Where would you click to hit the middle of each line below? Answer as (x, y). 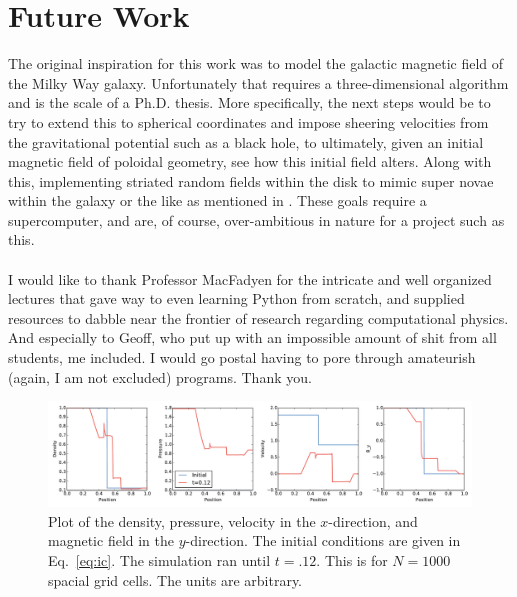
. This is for (352, 560)
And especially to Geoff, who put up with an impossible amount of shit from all (252, 337)
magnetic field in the (111, 540)
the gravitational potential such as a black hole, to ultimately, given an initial (246, 141)
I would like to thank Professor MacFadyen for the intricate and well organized (250, 278)
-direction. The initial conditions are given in (323, 540)
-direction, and (373, 520)
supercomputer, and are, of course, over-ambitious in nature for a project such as (256, 219)
